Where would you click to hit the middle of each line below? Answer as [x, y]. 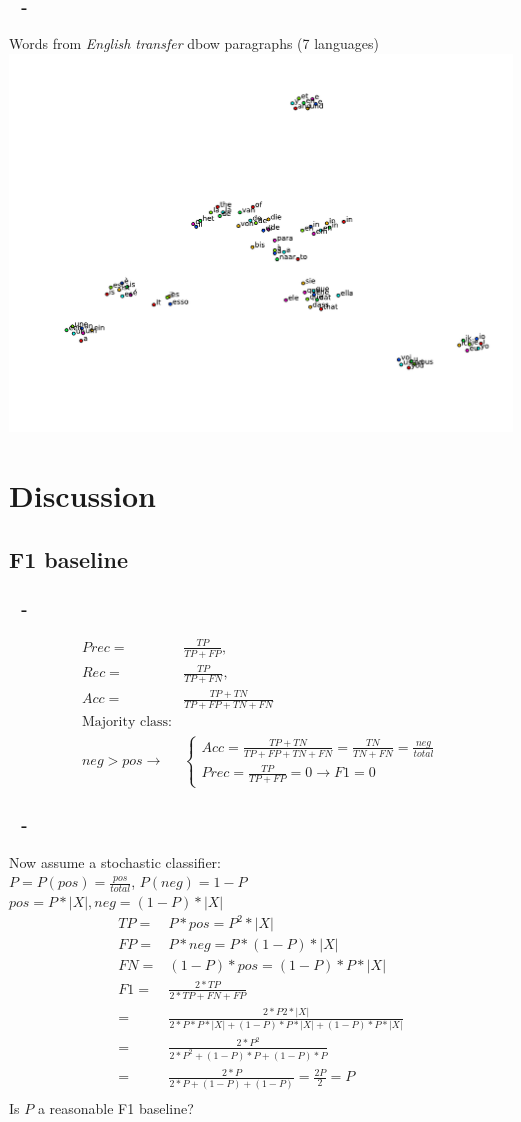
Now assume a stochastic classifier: [115, 861]
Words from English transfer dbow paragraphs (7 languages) [194, 43]
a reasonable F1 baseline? [115, 1107]
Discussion [82, 495]
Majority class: [126, 722]
